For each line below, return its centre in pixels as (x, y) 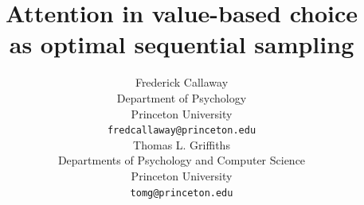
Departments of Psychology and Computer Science (182, 160)
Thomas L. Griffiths (182, 144)
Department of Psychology (182, 97)
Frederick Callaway (182, 82)
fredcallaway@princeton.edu (182, 131)
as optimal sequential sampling (182, 44)
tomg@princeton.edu (182, 193)
